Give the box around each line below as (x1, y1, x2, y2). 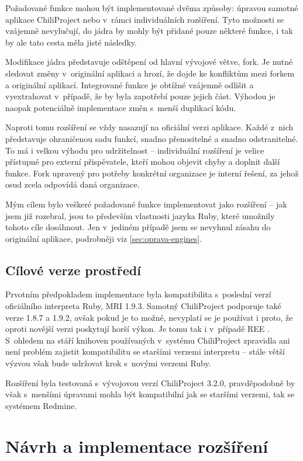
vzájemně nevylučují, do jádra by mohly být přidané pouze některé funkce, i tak (5, 25, 293, 37)
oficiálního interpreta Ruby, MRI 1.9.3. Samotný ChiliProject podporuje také (5, 300, 281, 312)
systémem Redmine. (5, 399, 77, 411)
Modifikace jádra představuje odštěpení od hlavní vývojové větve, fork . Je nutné (5, 56, 293, 68)
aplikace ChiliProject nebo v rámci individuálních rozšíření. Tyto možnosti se (5, 13, 284, 25)
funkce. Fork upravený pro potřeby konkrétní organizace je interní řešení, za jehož (5, 167, 299, 179)
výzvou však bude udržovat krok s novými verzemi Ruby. (5, 357, 211, 369)
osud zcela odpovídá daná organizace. (5, 178, 140, 190)
